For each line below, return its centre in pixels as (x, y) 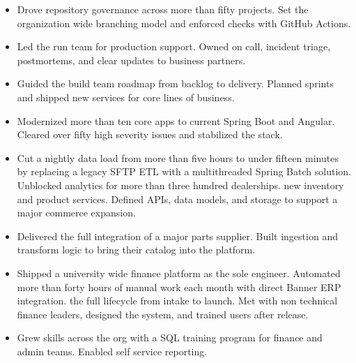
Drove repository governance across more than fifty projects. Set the (163, 9)
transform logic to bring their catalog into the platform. (136, 250)
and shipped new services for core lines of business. (126, 97)
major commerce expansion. (76, 213)
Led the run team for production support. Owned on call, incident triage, (174, 46)
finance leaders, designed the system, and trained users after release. (163, 314)
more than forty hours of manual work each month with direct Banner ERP (179, 287)
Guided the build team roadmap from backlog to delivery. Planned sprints (175, 83)
